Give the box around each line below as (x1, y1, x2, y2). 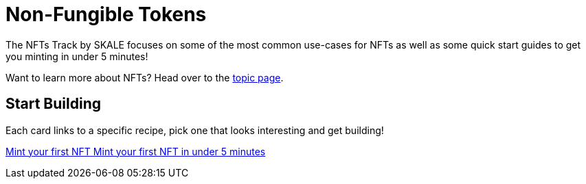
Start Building (5, 95, 101, 113)
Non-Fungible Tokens (5, 3, 207, 26)
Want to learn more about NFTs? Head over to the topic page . (5, 71, 284, 83)
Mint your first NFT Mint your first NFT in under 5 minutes (5, 145, 266, 157)
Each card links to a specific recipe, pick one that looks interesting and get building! (5, 124, 384, 136)
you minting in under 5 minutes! (5, 50, 148, 62)
